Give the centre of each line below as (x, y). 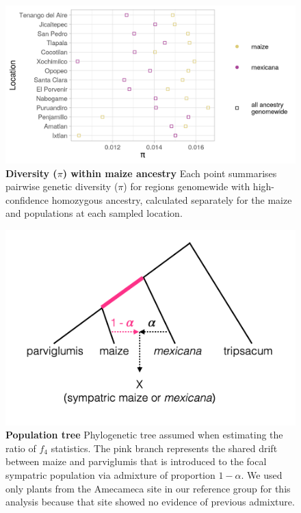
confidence (27, 199)
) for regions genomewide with (187, 186)
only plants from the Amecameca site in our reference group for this (148, 488)
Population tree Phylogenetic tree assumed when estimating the (144, 435)
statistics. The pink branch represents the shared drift (164, 448)
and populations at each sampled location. (94, 213)
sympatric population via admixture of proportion (110, 474)
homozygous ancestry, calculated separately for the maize (172, 199)
